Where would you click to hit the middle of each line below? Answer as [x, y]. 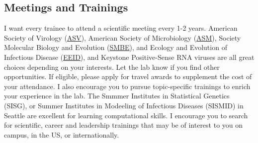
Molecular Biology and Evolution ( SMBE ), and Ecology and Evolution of [116, 47]
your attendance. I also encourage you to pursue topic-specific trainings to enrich [127, 86]
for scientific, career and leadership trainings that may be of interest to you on [124, 125]
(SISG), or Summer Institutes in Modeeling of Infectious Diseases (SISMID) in [124, 105]
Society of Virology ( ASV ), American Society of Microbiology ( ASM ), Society [123, 37]
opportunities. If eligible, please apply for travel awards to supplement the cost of [128, 76]
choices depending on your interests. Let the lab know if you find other [112, 67]
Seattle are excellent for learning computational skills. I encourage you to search [126, 115]
